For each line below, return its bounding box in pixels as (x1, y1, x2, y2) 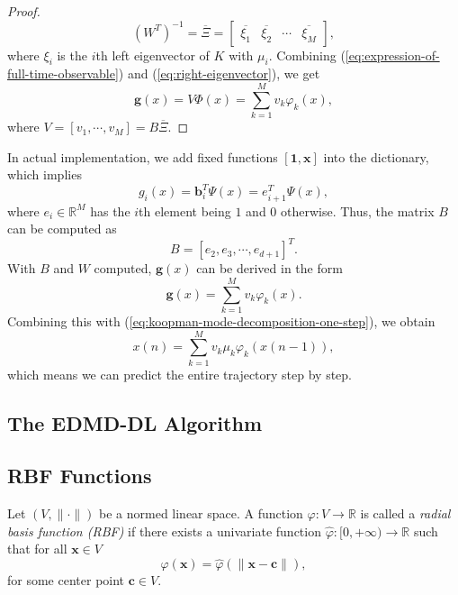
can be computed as (7, 219, 117, 238)
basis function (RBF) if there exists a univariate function (7, 521, 321, 540)
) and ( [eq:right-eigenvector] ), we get (118, 64, 320, 83)
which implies (7, 165, 82, 184)
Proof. (7, 2, 40, 20)
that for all (7, 539, 67, 558)
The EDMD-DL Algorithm (7, 408, 262, 436)
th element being (139, 201, 231, 220)
